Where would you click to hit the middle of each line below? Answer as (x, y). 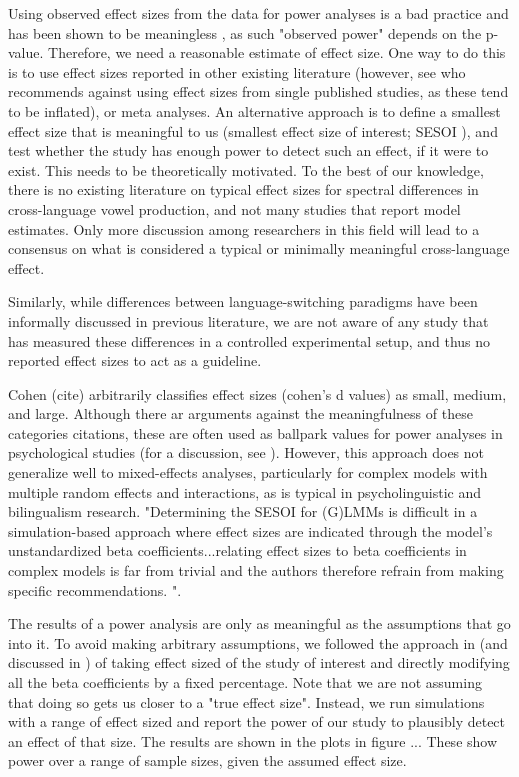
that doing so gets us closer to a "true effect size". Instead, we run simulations (246, 701)
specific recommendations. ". (95, 589)
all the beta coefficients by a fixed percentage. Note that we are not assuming (245, 682)
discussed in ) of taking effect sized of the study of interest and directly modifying (259, 662)
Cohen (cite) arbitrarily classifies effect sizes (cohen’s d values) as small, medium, (257, 393)
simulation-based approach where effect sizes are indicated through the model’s (250, 530)
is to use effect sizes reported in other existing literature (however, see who (237, 71)
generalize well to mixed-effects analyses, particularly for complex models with (248, 472)
